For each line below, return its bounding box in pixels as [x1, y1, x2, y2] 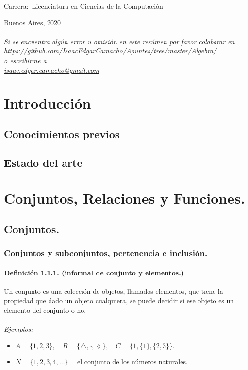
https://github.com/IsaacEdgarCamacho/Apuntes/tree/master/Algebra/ [4, 46, 217, 56]
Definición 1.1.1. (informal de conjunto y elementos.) [4, 267, 184, 277]
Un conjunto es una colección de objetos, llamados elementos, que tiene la [4, 286, 223, 296]
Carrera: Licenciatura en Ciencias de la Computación [4, 1, 163, 11]
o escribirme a [4, 55, 47, 65]
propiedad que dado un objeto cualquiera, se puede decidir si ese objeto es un [4, 295, 234, 306]
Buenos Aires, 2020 [4, 17, 61, 27]
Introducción [4, 93, 91, 113]
